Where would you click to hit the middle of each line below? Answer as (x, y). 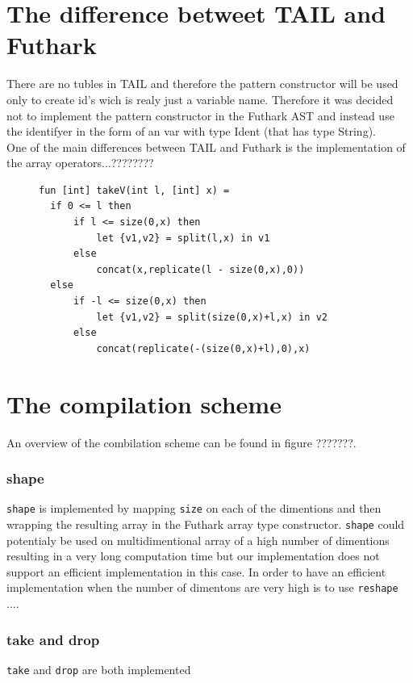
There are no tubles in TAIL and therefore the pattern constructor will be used (202, 84)
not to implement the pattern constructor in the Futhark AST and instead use (200, 115)
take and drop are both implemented (99, 669)
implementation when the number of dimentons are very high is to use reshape (202, 587)
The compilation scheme (144, 403)
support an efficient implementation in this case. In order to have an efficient (196, 571)
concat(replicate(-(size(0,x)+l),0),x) (203, 348)
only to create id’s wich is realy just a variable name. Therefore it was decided (200, 99)
